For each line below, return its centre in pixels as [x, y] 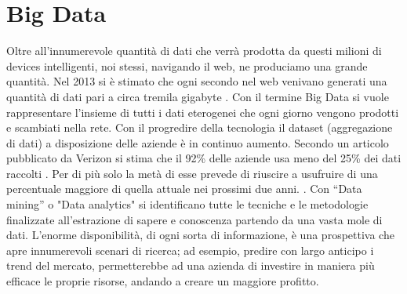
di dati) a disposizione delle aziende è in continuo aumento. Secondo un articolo [198, 142]
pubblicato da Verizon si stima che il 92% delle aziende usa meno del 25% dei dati [204, 158]
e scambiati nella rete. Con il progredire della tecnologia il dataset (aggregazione [200, 127]
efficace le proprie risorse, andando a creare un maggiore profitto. [163, 281]
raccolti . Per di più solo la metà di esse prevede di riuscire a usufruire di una [192, 173]
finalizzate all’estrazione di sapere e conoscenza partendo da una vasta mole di [194, 219]
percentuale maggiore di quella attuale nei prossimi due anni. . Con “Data [184, 189]
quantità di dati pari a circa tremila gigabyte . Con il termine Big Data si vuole [198, 96]
